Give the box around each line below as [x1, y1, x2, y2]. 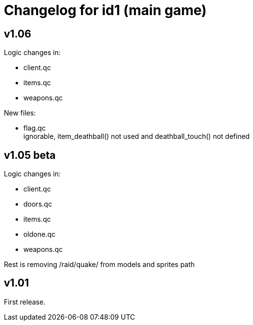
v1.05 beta [4, 149, 56, 161]
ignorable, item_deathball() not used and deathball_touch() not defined [23, 132, 250, 141]
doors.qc [23, 200, 52, 209]
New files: [4, 109, 36, 117]
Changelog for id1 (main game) [4, 2, 207, 19]
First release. [4, 297, 46, 306]
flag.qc [23, 124, 46, 133]
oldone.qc [23, 230, 56, 239]
